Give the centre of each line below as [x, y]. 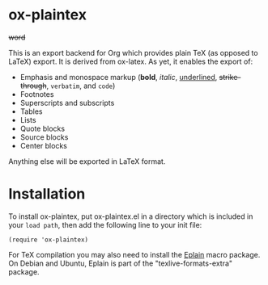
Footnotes [37, 94]
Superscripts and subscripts [67, 103]
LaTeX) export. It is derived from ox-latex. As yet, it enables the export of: [131, 61]
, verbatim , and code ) [81, 86]
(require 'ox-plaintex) [49, 240]
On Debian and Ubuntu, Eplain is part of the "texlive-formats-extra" [121, 263]
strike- [230, 77]
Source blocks [44, 137]
